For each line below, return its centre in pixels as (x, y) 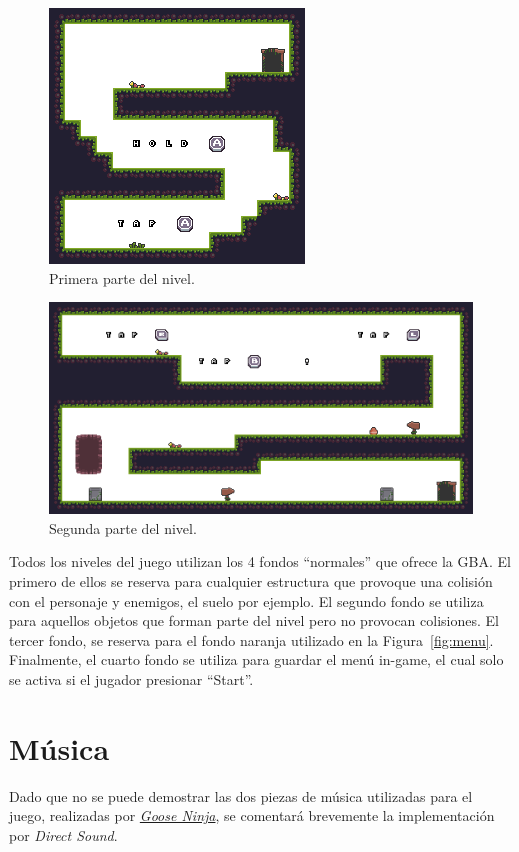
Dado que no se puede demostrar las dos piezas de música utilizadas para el (241, 795)
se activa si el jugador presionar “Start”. (131, 678)
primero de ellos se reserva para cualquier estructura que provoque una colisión (251, 580)
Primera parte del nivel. (122, 277)
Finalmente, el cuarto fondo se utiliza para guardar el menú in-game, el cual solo (256, 659)
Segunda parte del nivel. (123, 527)
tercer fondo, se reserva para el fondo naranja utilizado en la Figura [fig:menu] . (251, 639)
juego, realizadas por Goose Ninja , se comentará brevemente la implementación (252, 815)
